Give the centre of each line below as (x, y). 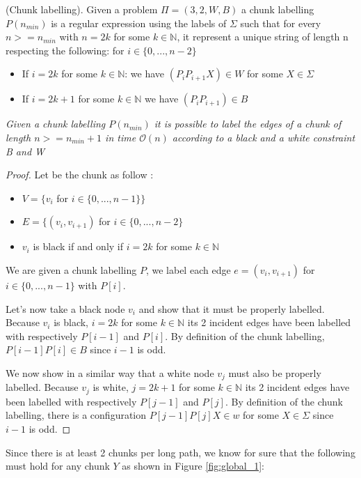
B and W (25, 151)
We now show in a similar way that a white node (110, 372)
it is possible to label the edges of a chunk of (248, 124)
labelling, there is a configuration (76, 415)
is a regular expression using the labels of (139, 23)
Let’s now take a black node (65, 308)
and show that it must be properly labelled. (232, 308)
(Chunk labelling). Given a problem (82, 9)
